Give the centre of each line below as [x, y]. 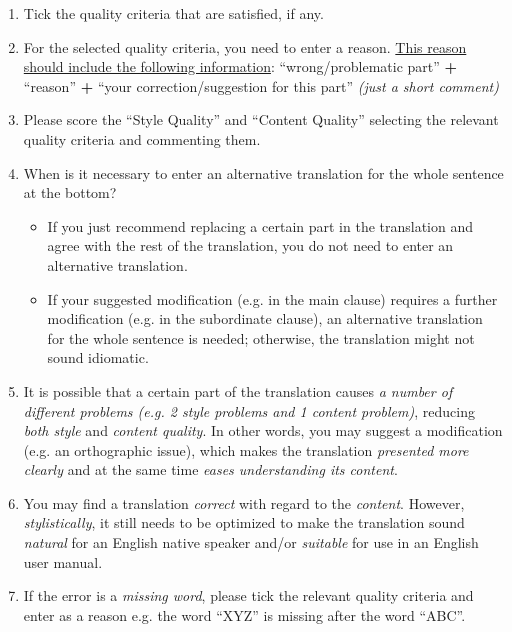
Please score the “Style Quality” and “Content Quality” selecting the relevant [261, 119]
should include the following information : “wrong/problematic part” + [240, 66]
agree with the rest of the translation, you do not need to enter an [250, 245]
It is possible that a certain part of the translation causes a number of [238, 390]
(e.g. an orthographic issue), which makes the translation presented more [246, 449]
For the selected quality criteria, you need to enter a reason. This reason [245, 46]
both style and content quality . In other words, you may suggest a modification [263, 430]
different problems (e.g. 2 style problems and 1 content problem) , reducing [249, 410]
